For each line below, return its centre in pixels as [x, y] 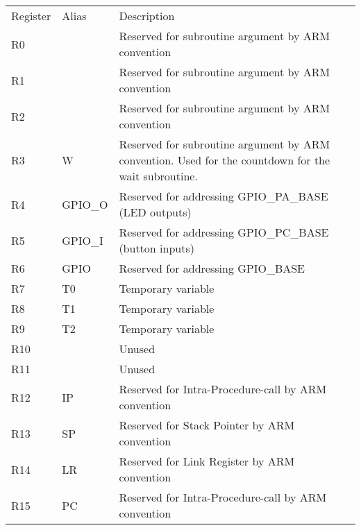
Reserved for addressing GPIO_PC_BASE [224, 232]
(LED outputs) [155, 212]
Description [147, 16]
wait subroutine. [158, 176]
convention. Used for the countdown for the [225, 160]
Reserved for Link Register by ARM [207, 461]
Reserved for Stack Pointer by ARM [207, 425]
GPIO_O [85, 204]
